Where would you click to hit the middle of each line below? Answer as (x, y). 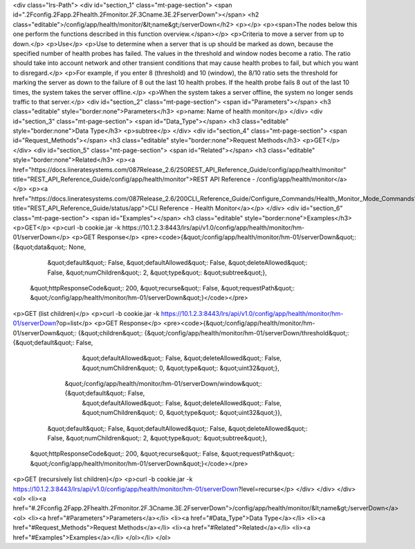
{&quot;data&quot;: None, (49, 247)
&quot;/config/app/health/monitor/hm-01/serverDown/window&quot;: (163, 384)
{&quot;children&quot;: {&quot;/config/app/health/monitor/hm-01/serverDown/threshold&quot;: (213, 333)
